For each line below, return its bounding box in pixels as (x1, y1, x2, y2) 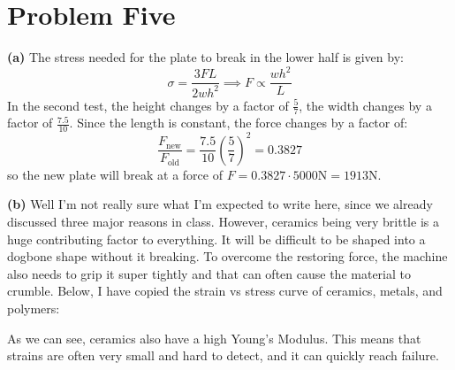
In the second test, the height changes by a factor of (7, 96, 289, 114)
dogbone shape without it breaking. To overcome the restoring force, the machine (7, 247, 448, 266)
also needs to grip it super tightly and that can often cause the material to (7, 264, 411, 282)
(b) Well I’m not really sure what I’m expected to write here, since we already (7, 195, 433, 213)
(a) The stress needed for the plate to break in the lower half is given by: (7, 48, 404, 66)
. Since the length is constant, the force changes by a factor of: (69, 113, 408, 132)
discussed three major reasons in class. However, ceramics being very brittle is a (7, 212, 439, 230)
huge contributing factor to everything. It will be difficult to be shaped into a (7, 229, 426, 248)
